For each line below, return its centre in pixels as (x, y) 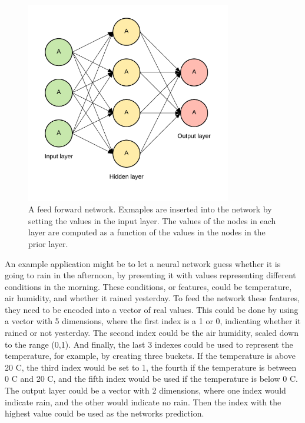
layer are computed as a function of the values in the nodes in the (147, 232)
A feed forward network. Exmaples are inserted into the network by (150, 209)
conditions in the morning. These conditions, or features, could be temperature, (148, 286)
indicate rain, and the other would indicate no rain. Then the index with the (143, 402)
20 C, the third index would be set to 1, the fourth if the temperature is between (151, 367)
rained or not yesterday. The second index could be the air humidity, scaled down (152, 333)
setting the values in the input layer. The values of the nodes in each (152, 220)
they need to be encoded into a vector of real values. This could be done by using (152, 309)
